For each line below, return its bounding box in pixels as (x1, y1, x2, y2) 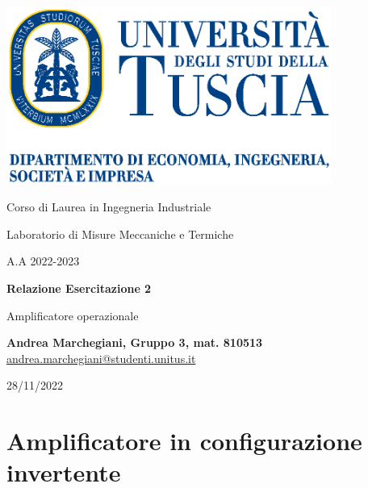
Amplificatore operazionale (6, 307, 139, 323)
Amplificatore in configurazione (6, 424, 362, 457)
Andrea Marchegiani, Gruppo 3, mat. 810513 (6, 334, 263, 351)
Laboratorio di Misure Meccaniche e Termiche (6, 225, 234, 242)
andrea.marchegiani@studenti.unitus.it (6, 349, 196, 366)
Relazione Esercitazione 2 (6, 280, 152, 297)
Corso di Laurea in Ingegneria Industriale (6, 198, 211, 215)
